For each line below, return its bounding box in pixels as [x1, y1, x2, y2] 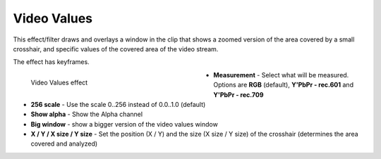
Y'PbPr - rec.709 [213, 90, 264, 98]
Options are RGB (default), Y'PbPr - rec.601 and [213, 81, 354, 89]
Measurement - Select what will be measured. [213, 70, 349, 79]
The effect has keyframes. [13, 58, 90, 66]
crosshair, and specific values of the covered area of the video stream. [13, 44, 219, 53]
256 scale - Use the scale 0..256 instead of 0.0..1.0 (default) [30, 100, 206, 108]
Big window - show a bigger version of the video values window [30, 120, 218, 128]
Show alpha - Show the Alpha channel [30, 110, 143, 119]
